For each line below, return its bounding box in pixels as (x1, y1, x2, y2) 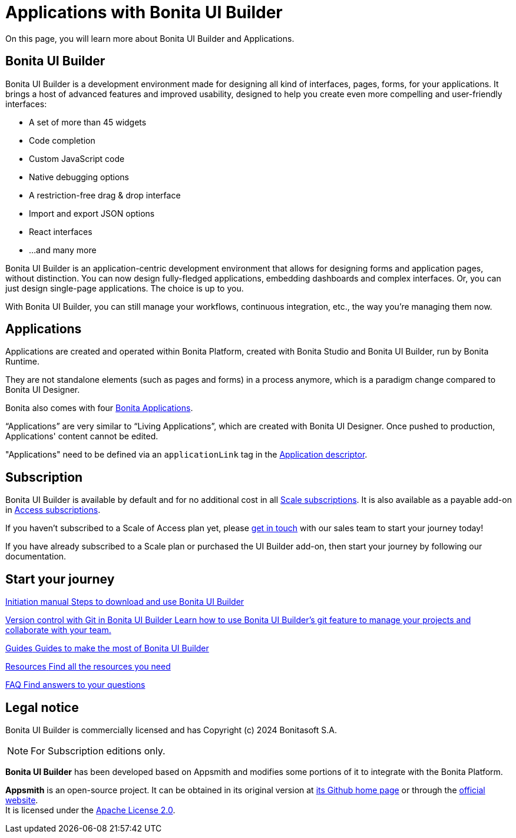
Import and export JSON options (29, 208, 155, 218)
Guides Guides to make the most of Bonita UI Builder (5, 643, 209, 654)
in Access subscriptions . (5, 505, 101, 515)
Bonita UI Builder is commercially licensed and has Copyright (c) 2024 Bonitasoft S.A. (5, 724, 337, 735)
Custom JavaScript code (29, 153, 125, 164)
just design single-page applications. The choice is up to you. (5, 283, 244, 293)
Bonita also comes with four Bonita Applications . (5, 403, 193, 413)
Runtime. (5, 356, 39, 367)
